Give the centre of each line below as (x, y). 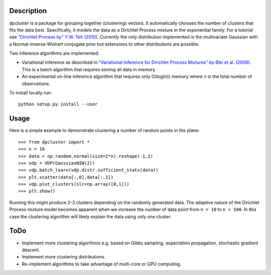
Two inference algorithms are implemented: (54, 53)
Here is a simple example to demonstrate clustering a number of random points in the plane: (105, 130)
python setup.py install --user (58, 104)
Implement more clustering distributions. (64, 257)
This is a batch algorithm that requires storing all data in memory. (89, 69)
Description (28, 11)
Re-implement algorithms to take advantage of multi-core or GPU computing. (102, 264)
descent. (31, 250)
